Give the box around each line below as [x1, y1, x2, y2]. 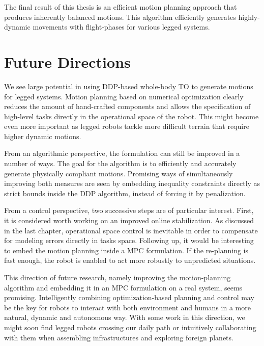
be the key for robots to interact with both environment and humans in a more [4, 302, 251, 312]
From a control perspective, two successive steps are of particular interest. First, [4, 205, 254, 216]
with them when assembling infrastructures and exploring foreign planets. [4, 332, 233, 342]
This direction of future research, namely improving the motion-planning [4, 272, 231, 282]
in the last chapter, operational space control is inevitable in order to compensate [4, 225, 258, 235]
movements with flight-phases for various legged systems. [33, 21, 210, 32]
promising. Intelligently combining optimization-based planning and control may [4, 292, 254, 303]
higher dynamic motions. [4, 130, 81, 141]
